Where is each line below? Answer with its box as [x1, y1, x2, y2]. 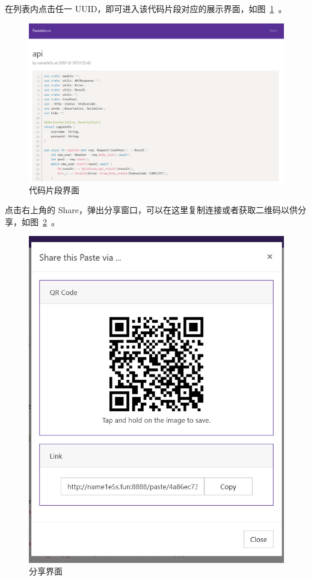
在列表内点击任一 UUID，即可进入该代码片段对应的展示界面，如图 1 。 [5, 2, 287, 14]
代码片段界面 [29, 183, 79, 196]
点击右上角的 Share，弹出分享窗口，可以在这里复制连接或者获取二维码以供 [5, 204, 298, 216]
